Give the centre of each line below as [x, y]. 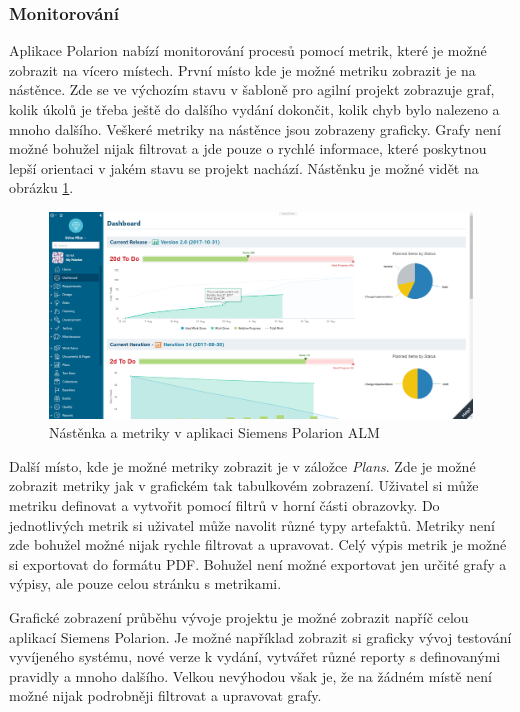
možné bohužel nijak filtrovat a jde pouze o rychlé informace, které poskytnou [248, 148]
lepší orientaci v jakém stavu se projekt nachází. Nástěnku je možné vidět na [244, 167]
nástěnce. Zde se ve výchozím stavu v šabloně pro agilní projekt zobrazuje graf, [252, 89]
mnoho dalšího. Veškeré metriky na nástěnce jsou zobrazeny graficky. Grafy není [255, 128]
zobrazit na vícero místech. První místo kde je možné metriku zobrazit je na [242, 69]
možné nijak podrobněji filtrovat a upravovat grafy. [165, 695]
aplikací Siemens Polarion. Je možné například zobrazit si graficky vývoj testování [260, 636]
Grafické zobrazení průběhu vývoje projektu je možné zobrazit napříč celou [239, 616]
